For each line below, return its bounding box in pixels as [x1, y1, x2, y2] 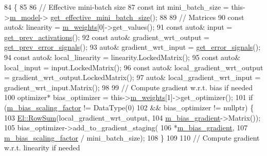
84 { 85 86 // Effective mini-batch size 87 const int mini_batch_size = [4, 2, 229, 12]
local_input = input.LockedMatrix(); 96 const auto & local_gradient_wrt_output [4, 62, 263, 72]
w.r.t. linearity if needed [4, 142, 80, 153]
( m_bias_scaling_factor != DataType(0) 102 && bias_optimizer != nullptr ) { [4, 102, 254, 112]
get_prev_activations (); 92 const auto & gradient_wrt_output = [4, 31, 209, 42]
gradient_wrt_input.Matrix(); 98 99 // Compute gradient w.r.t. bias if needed [4, 82, 253, 92]
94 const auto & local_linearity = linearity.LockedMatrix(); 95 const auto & [4, 51, 241, 62]
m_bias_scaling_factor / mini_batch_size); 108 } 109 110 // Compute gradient [4, 132, 260, 143]
